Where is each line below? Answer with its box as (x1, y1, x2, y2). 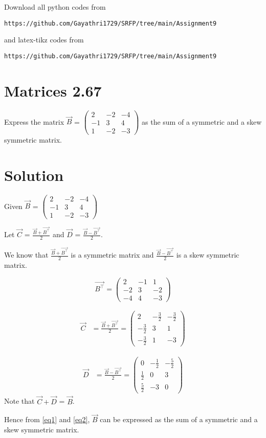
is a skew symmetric (176, 249, 239, 260)
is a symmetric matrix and (71, 249, 154, 260)
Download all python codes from (4, 2, 106, 12)
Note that (4, 396, 35, 406)
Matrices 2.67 (4, 80, 102, 101)
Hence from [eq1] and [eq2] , (4, 414, 90, 425)
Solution (4, 164, 64, 185)
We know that (4, 249, 49, 260)
